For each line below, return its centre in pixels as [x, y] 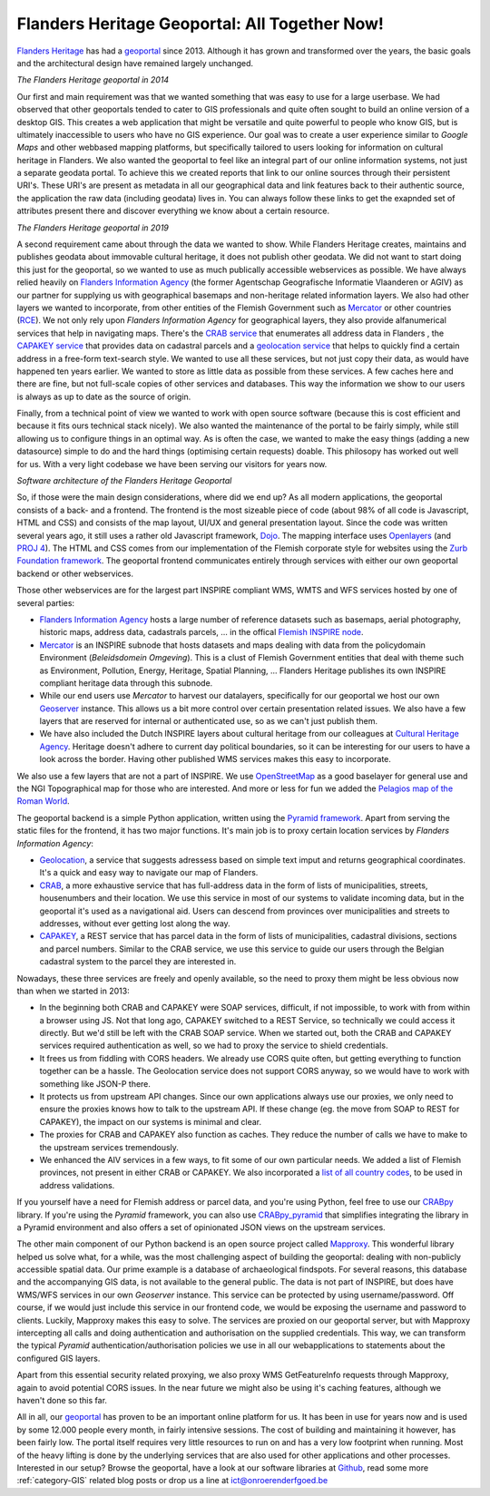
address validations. [77, 1185]
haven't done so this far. [62, 1400]
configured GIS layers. [59, 1358]
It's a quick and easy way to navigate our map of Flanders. [149, 873]
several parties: [46, 602]
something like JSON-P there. [95, 1083]
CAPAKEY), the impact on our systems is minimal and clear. [151, 1121]
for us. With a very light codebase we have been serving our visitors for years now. [172, 464]
